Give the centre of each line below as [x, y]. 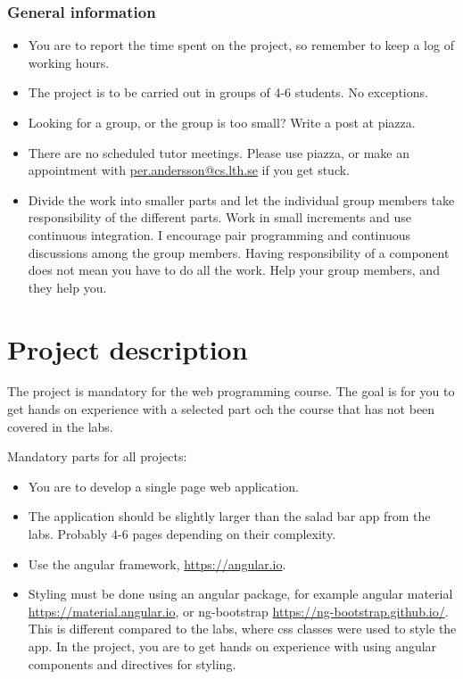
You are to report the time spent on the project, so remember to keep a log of [241, 45]
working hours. [69, 62]
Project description [128, 348]
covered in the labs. [60, 426]
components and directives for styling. [132, 663]
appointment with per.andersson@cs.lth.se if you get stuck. [189, 170]
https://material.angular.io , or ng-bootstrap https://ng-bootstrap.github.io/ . [238, 611]
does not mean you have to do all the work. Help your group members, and [234, 270]
